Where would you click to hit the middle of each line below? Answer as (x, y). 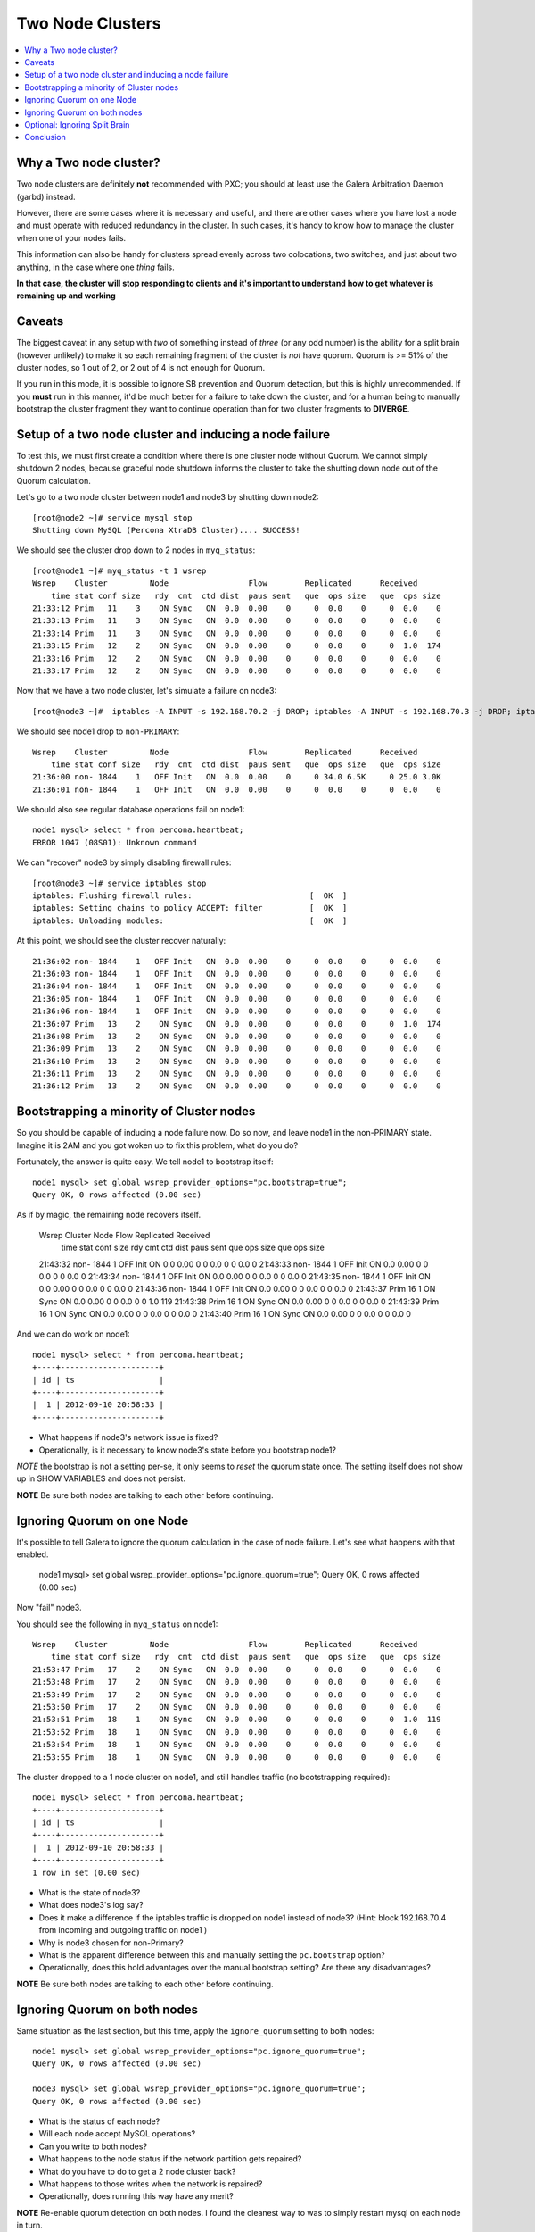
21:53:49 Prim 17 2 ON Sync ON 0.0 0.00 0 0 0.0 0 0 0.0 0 (237, 1695)
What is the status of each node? (99, 2121)
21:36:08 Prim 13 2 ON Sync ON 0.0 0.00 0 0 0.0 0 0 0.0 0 (237, 1036)
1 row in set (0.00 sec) (86, 1872)
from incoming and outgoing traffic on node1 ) (123, 1930)
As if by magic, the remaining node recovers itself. (109, 1215)
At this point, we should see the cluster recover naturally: (121, 941)
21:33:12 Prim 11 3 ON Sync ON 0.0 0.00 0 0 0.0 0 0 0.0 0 (237, 608)
